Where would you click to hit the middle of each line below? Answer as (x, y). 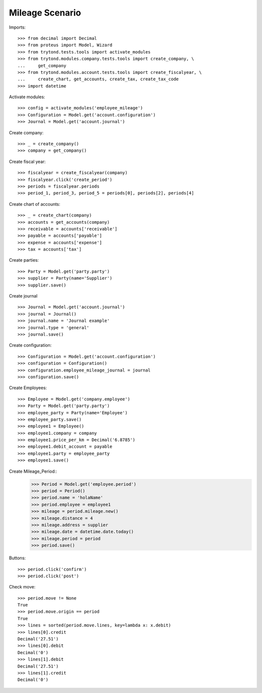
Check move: (22, 587)
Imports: (17, 27)
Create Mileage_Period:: (33, 471)
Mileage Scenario (45, 13)
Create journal (23, 296)
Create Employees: (28, 388)
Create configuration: (30, 345)
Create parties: (24, 260)
